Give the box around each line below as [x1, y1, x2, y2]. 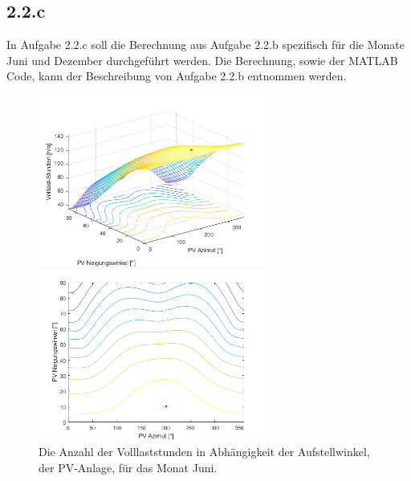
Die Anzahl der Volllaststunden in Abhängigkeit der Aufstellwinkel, [39, 443, 370, 460]
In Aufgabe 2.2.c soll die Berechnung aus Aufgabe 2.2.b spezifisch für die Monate [6, 36, 405, 53]
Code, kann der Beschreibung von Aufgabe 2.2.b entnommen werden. [6, 67, 347, 84]
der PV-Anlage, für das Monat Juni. [39, 459, 218, 475]
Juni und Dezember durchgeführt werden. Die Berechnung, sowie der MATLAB [6, 51, 398, 68]
